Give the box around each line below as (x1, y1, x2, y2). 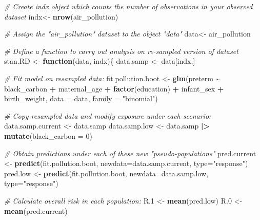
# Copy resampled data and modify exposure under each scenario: (4, 110, 211, 121)
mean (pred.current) (4, 205, 68, 216)
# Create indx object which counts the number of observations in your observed (4, 1, 253, 11)
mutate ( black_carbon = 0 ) (4, 130, 92, 141)
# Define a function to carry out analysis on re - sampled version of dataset (4, 45, 238, 56)
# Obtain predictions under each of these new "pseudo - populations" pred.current (4, 148, 256, 158)
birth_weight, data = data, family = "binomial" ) (4, 93, 158, 104)
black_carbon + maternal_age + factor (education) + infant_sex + (4, 83, 224, 94)
